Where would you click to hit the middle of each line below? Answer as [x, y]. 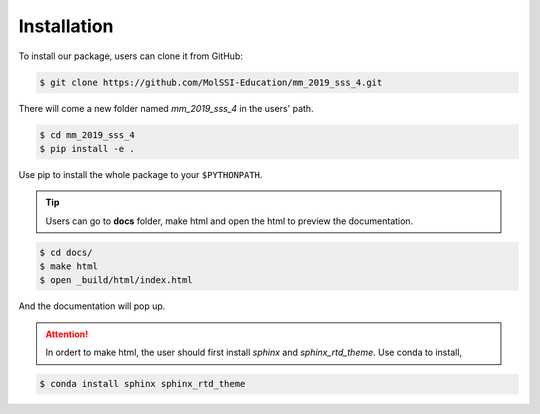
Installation [66, 26]
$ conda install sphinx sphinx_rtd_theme [142, 384]
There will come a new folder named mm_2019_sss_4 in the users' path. [166, 108]
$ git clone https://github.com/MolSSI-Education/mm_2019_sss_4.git [211, 82]
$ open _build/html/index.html [116, 280]
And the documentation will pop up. [92, 306]
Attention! [67, 334]
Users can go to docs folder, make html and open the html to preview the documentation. [229, 221]
